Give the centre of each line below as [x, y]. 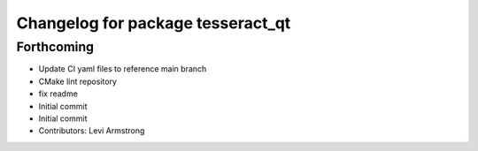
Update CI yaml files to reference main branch [123, 69]
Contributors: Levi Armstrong [92, 131]
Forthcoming [55, 47]
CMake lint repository [77, 81]
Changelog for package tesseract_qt [154, 23]
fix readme [58, 94]
